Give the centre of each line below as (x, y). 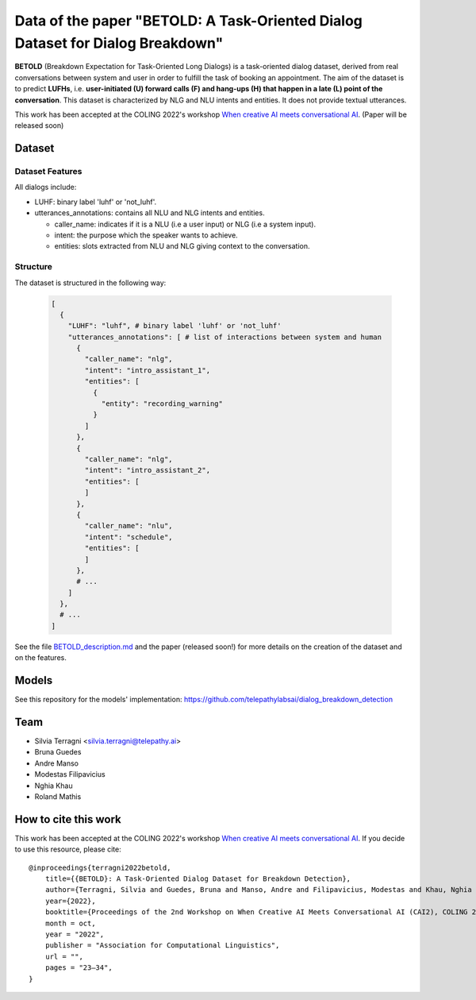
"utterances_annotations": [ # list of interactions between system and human (225, 337)
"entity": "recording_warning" (162, 404)
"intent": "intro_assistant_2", (147, 470)
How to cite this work (68, 819)
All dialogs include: (46, 187)
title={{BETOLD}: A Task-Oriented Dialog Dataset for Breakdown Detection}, (198, 879)
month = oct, (70, 923)
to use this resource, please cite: (68, 849)
